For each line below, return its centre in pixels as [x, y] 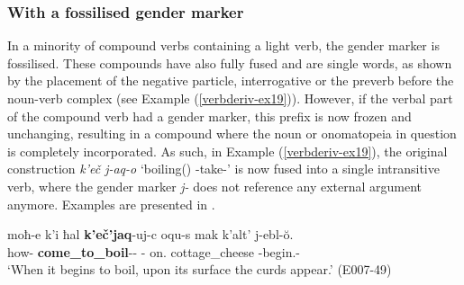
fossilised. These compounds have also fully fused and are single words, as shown [230, 62]
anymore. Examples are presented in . [111, 204]
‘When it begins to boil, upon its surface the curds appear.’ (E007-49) [200, 269]
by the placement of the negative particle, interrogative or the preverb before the [231, 80]
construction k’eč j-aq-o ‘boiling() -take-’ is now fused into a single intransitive [223, 169]
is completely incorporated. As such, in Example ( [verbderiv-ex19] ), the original [227, 151]
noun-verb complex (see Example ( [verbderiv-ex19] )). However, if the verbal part [230, 98]
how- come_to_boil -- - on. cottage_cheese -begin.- [154, 251]
